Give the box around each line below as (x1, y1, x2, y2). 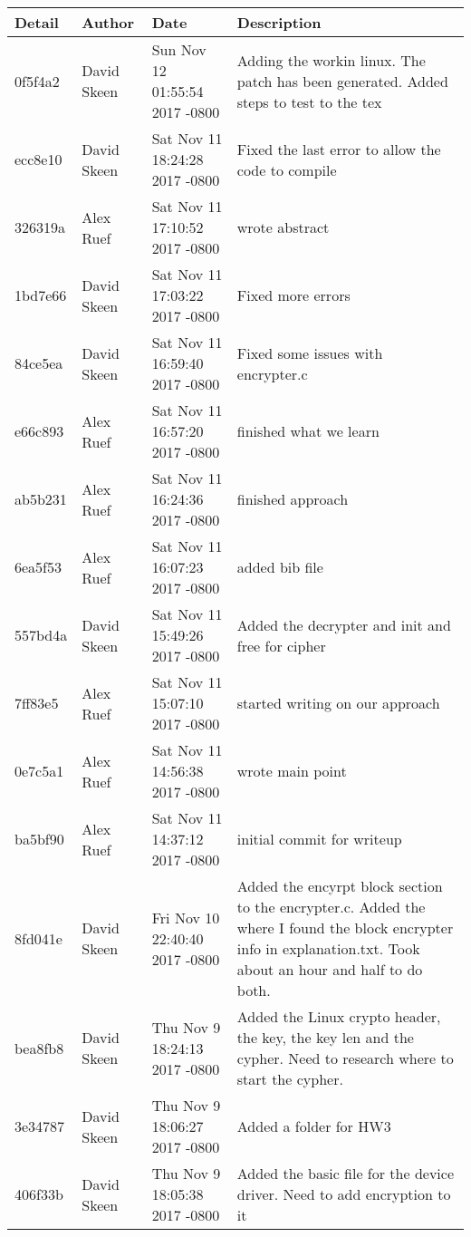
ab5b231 (14, 488, 67, 509)
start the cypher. (236, 1068, 343, 1089)
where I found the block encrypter (236, 917, 454, 938)
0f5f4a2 (14, 70, 60, 92)
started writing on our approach (236, 692, 440, 713)
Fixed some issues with (236, 342, 383, 363)
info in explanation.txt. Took (236, 938, 420, 959)
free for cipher (236, 634, 326, 656)
